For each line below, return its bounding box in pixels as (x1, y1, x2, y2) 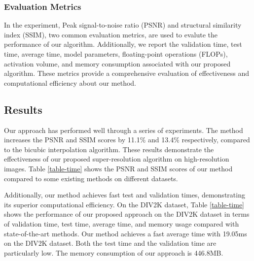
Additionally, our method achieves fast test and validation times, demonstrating (4, 190, 245, 200)
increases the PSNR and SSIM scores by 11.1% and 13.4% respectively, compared (4, 134, 250, 145)
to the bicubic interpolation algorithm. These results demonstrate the (4, 144, 214, 154)
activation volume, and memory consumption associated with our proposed (4, 58, 231, 68)
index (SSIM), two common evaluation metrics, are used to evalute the (4, 29, 218, 39)
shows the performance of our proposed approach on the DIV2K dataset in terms (4, 209, 250, 219)
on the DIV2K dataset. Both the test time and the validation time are (4, 238, 217, 248)
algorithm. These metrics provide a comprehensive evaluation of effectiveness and (4, 68, 250, 78)
